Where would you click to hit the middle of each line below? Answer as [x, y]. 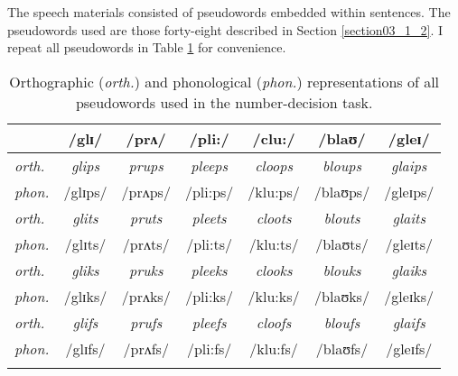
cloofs [274, 322]
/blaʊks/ [342, 296]
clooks [274, 270]
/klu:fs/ [274, 348]
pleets [209, 217]
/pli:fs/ [209, 348]
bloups [342, 165]
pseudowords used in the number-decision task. [224, 102]
